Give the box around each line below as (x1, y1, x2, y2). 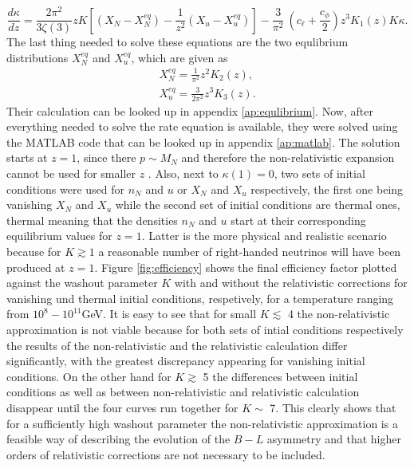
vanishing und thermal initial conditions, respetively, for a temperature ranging (6, 289, 394, 306)
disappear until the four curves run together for (6, 399, 239, 415)
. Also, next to (148, 165, 219, 182)
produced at (6, 258, 65, 275)
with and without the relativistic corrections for (174, 274, 408, 291)
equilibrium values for (6, 227, 112, 244)
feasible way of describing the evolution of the (6, 431, 231, 447)
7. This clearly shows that (270, 399, 396, 415)
